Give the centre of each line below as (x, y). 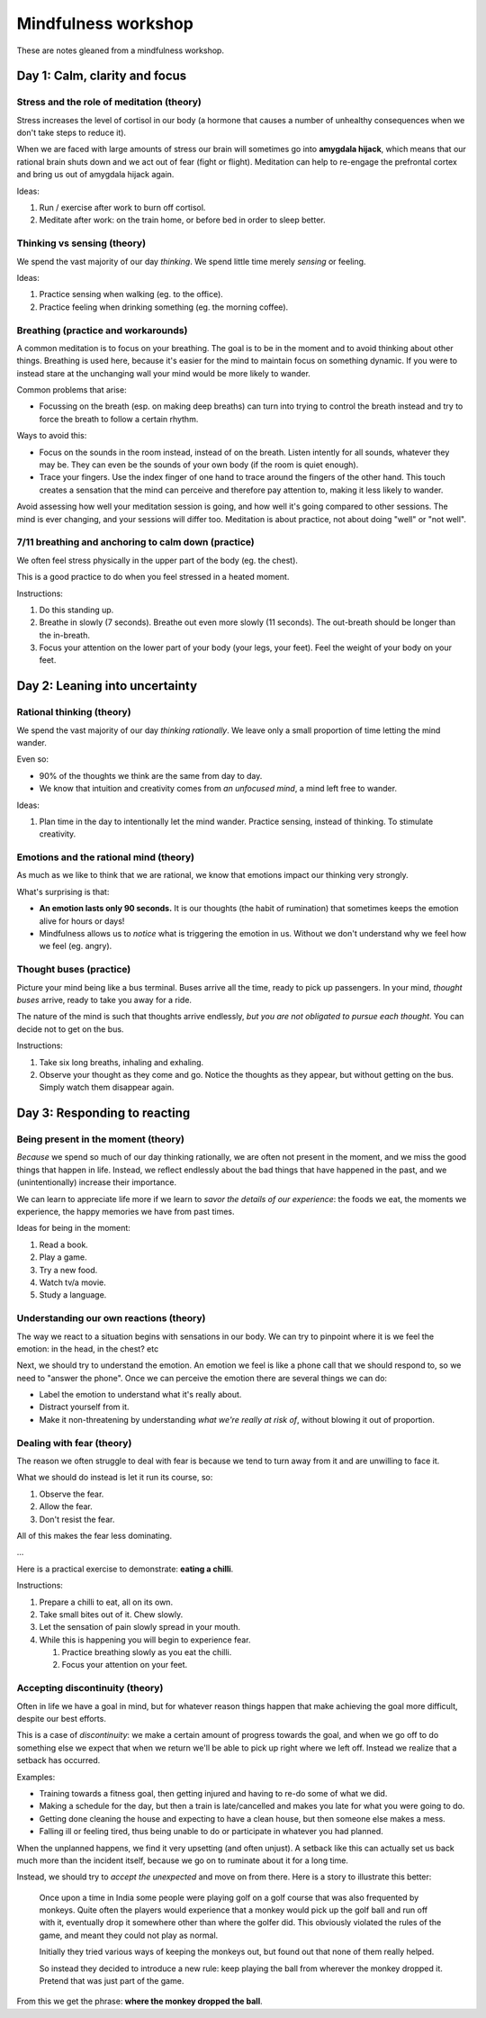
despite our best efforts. (62, 1719)
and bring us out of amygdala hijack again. (95, 175)
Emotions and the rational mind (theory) (106, 857)
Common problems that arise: (72, 390)
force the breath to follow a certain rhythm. (119, 419)
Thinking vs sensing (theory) (81, 243)
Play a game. (63, 1257)
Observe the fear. (72, 1494)
